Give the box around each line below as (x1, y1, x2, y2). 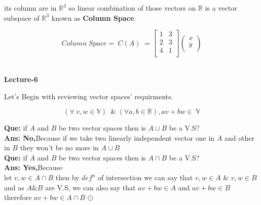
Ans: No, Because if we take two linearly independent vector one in (4, 132, 215, 143)
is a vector (205, 3, 237, 13)
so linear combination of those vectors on (68, 3, 196, 13)
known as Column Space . (51, 12, 136, 23)
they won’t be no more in (20, 142, 99, 153)
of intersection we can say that (98, 172, 193, 183)
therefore (4, 192, 32, 202)
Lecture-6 (4, 73, 38, 84)
